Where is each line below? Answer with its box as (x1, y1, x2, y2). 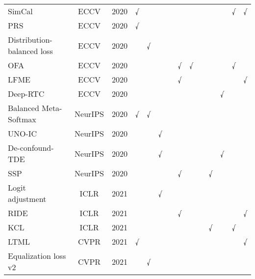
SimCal (8, 5, 33, 17)
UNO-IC (8, 128, 37, 139)
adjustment (8, 193, 47, 204)
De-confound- (8, 142, 54, 153)
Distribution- (8, 34, 52, 45)
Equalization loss (8, 250, 66, 261)
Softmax (8, 113, 36, 125)
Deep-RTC (8, 88, 45, 99)
